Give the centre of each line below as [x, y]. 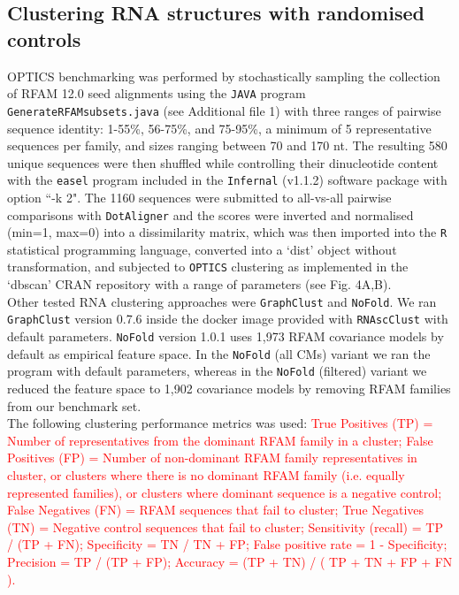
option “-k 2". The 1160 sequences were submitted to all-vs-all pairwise [199, 197]
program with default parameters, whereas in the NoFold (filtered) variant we [217, 371]
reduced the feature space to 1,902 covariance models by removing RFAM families [229, 388]
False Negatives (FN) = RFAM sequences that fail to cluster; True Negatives [216, 510]
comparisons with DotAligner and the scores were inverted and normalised [210, 214]
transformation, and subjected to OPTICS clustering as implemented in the [208, 267]
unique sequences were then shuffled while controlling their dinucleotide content [223, 162]
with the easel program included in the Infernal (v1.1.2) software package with [227, 180]
